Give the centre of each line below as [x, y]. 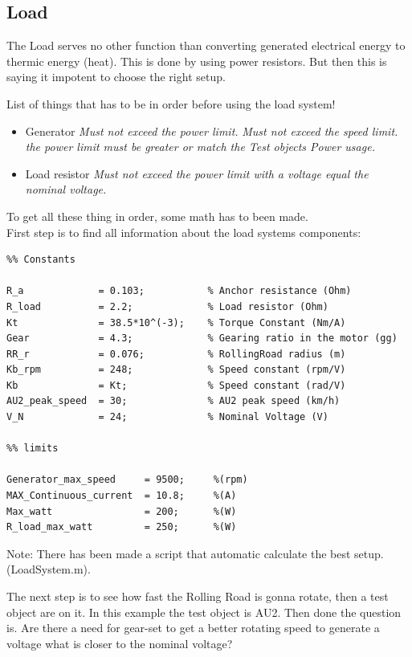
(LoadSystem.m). [49, 569]
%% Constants [41, 260]
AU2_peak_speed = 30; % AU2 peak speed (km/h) [173, 401]
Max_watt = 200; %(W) [122, 511]
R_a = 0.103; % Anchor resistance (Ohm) [179, 291]
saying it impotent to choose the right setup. [116, 77]
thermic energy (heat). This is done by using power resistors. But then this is [197, 61]
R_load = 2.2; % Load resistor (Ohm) [167, 306]
